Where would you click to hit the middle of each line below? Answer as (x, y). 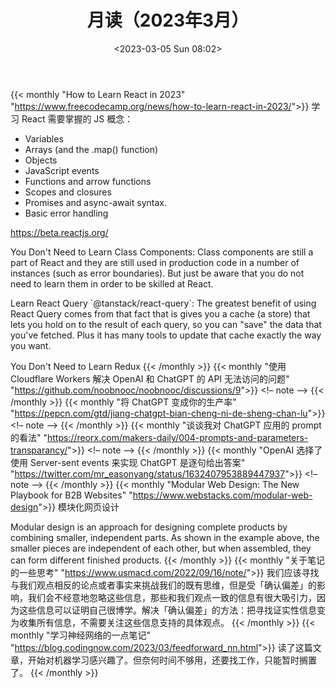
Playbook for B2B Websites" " (71, 495)
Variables (44, 138)
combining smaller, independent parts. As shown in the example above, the (165, 537)
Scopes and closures (68, 192)
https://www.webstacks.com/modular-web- (222, 495)
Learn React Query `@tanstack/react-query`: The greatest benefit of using (163, 303)
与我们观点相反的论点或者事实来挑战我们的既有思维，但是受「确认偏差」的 (163, 585)
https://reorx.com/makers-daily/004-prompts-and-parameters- (177, 437)
